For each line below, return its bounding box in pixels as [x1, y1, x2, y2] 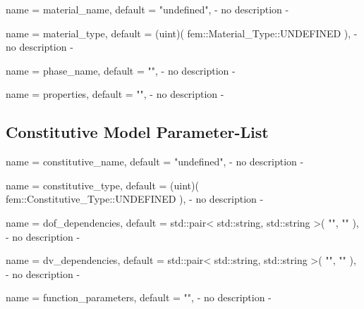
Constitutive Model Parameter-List [6, 121, 269, 143]
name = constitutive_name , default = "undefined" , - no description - [6, 154, 304, 169]
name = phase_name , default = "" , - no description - [6, 63, 236, 77]
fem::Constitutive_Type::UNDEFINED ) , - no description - [6, 191, 264, 206]
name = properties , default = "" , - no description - [6, 87, 224, 101]
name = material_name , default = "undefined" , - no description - [6, 2, 289, 16]
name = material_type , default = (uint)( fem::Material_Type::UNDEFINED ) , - [6, 25, 358, 40]
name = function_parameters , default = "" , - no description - [6, 290, 272, 305]
